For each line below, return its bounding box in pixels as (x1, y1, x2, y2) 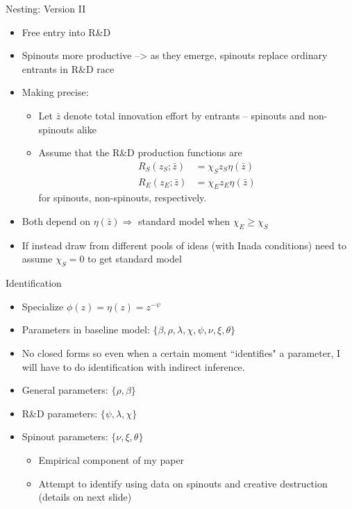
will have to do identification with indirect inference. (22, 359, 245, 374)
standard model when (138, 214, 230, 228)
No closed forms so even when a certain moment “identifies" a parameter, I (22, 345, 341, 360)
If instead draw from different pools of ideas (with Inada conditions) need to (22, 237, 346, 252)
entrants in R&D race (22, 61, 115, 76)
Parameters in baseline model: (22, 322, 150, 337)
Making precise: (22, 85, 89, 99)
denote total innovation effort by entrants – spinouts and (63, 108, 305, 122)
